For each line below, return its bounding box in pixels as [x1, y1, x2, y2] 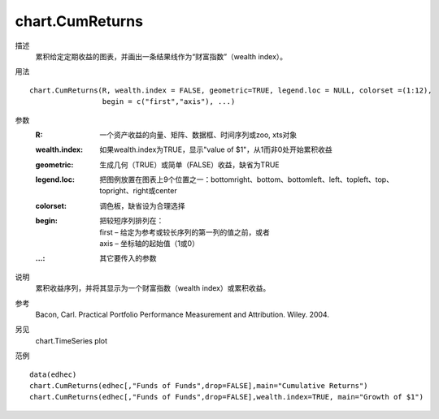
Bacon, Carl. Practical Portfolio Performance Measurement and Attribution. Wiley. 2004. [35, 309, 329, 319]
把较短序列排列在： [99, 216, 164, 226]
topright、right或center [99, 186, 178, 196]
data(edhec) [29, 369, 77, 379]
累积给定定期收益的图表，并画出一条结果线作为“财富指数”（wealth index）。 [35, 51, 288, 61]
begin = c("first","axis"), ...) [102, 97, 236, 106]
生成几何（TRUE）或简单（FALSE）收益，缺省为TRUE [99, 159, 280, 170]
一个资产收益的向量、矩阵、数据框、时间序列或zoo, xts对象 [99, 130, 298, 140]
